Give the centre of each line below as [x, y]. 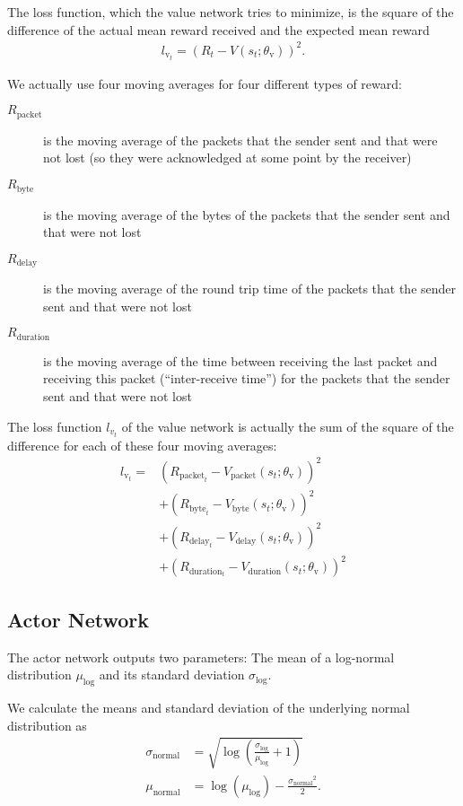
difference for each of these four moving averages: [142, 445]
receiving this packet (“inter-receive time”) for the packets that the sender [247, 378]
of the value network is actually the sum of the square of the [288, 426]
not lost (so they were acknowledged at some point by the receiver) [227, 158]
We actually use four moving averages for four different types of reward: [205, 83]
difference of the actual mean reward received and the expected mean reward [218, 29]
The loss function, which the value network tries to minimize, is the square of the [231, 12]
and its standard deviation [172, 675]
